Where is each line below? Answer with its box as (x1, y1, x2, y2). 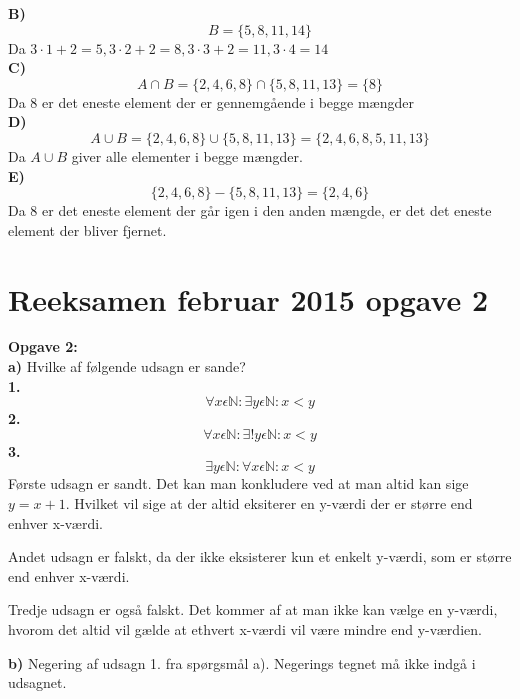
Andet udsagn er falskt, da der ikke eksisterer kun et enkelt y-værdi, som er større (8, 546, 512, 567)
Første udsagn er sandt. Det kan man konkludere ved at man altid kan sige (8, 473, 469, 494)
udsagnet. (8, 672, 67, 693)
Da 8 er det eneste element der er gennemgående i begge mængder (8, 91, 414, 112)
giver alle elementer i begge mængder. (71, 145, 303, 166)
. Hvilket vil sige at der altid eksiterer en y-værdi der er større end (65, 493, 473, 514)
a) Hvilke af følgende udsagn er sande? (8, 356, 246, 377)
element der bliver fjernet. (8, 219, 167, 240)
